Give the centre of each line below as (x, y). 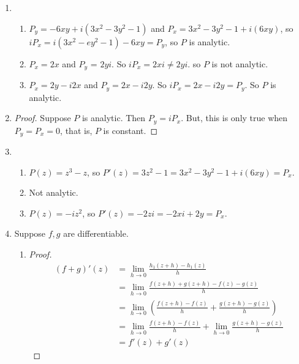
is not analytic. (240, 63)
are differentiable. (96, 233)
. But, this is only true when (234, 118)
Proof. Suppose (43, 118)
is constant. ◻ (130, 130)
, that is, (76, 130)
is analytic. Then (114, 118)
